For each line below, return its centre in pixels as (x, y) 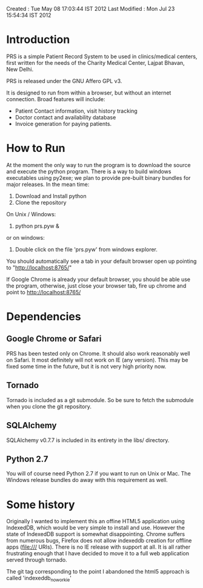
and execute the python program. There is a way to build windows (89, 171)
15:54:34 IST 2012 (29, 15)
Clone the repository (41, 202)
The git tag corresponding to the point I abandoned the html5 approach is (98, 572)
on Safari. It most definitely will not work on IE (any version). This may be (97, 360)
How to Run (36, 148)
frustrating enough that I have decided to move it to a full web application (98, 553)
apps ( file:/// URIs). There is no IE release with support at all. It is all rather (98, 547)
